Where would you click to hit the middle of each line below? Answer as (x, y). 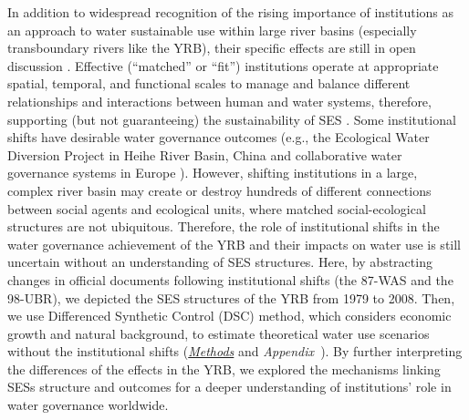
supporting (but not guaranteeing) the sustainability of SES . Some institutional (232, 119)
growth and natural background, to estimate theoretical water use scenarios (219, 333)
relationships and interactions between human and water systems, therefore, (219, 101)
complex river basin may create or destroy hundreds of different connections (219, 190)
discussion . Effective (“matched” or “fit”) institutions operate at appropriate (223, 65)
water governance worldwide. (88, 405)
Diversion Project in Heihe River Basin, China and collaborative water (205, 154)
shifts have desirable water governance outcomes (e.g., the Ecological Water (219, 137)
